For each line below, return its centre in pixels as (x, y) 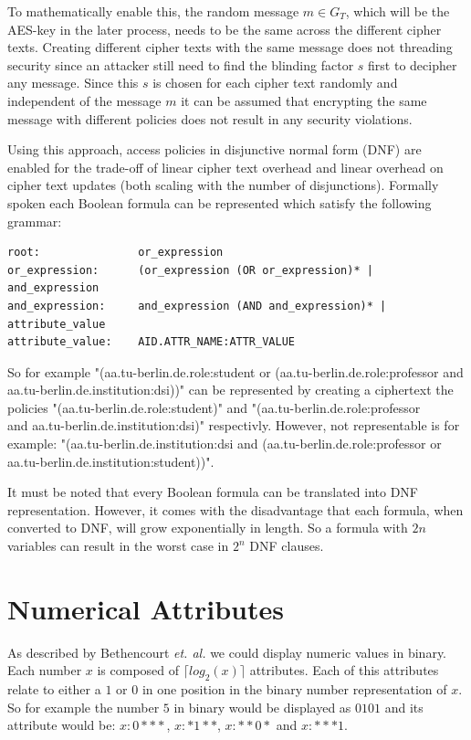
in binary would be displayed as (262, 707)
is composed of (138, 670)
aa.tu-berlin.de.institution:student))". (111, 461)
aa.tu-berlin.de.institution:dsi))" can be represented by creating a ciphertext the (230, 390)
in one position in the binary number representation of (294, 689)
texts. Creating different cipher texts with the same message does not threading (230, 47)
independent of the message (84, 100)
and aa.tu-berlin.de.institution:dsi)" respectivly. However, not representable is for (234, 425)
